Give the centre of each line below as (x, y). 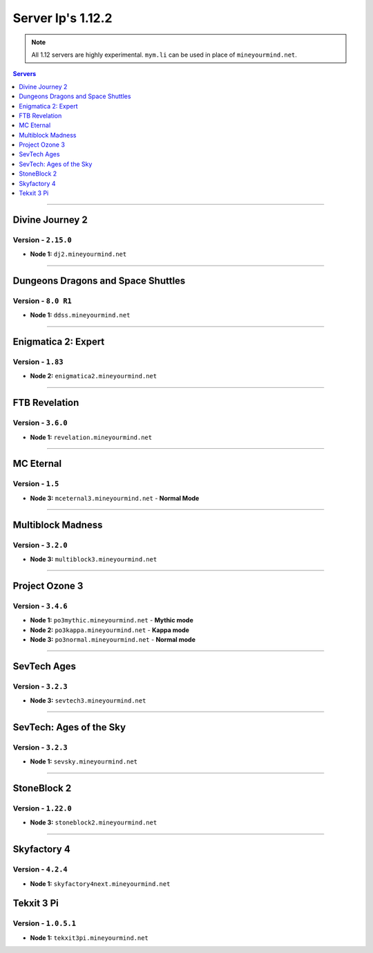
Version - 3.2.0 (40, 545)
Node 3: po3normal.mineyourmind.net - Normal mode (113, 639)
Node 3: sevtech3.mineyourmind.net (88, 701)
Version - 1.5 (36, 484)
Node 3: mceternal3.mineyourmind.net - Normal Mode (115, 498)
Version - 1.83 (38, 362)
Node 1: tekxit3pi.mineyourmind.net (89, 938)
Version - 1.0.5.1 (44, 923)
